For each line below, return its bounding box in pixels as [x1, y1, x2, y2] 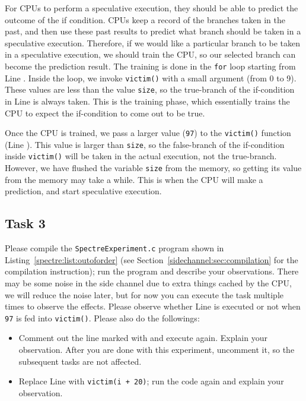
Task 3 [5, 214, 46, 232]
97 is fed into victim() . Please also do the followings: [5, 311, 200, 324]
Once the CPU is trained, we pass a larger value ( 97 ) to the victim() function [5, 127, 291, 139]
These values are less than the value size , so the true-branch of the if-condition [5, 83, 295, 96]
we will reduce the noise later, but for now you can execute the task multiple [5, 288, 284, 301]
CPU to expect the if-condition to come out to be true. [5, 106, 205, 119]
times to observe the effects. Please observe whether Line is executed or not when [5, 300, 301, 312]
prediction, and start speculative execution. [5, 185, 162, 197]
